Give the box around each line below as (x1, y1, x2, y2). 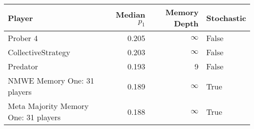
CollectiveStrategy (8, 46, 70, 58)
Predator (8, 61, 38, 72)
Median (115, 8, 146, 20)
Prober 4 (8, 32, 38, 43)
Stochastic (206, 12, 246, 23)
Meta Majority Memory (8, 100, 89, 111)
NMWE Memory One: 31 (8, 75, 94, 86)
